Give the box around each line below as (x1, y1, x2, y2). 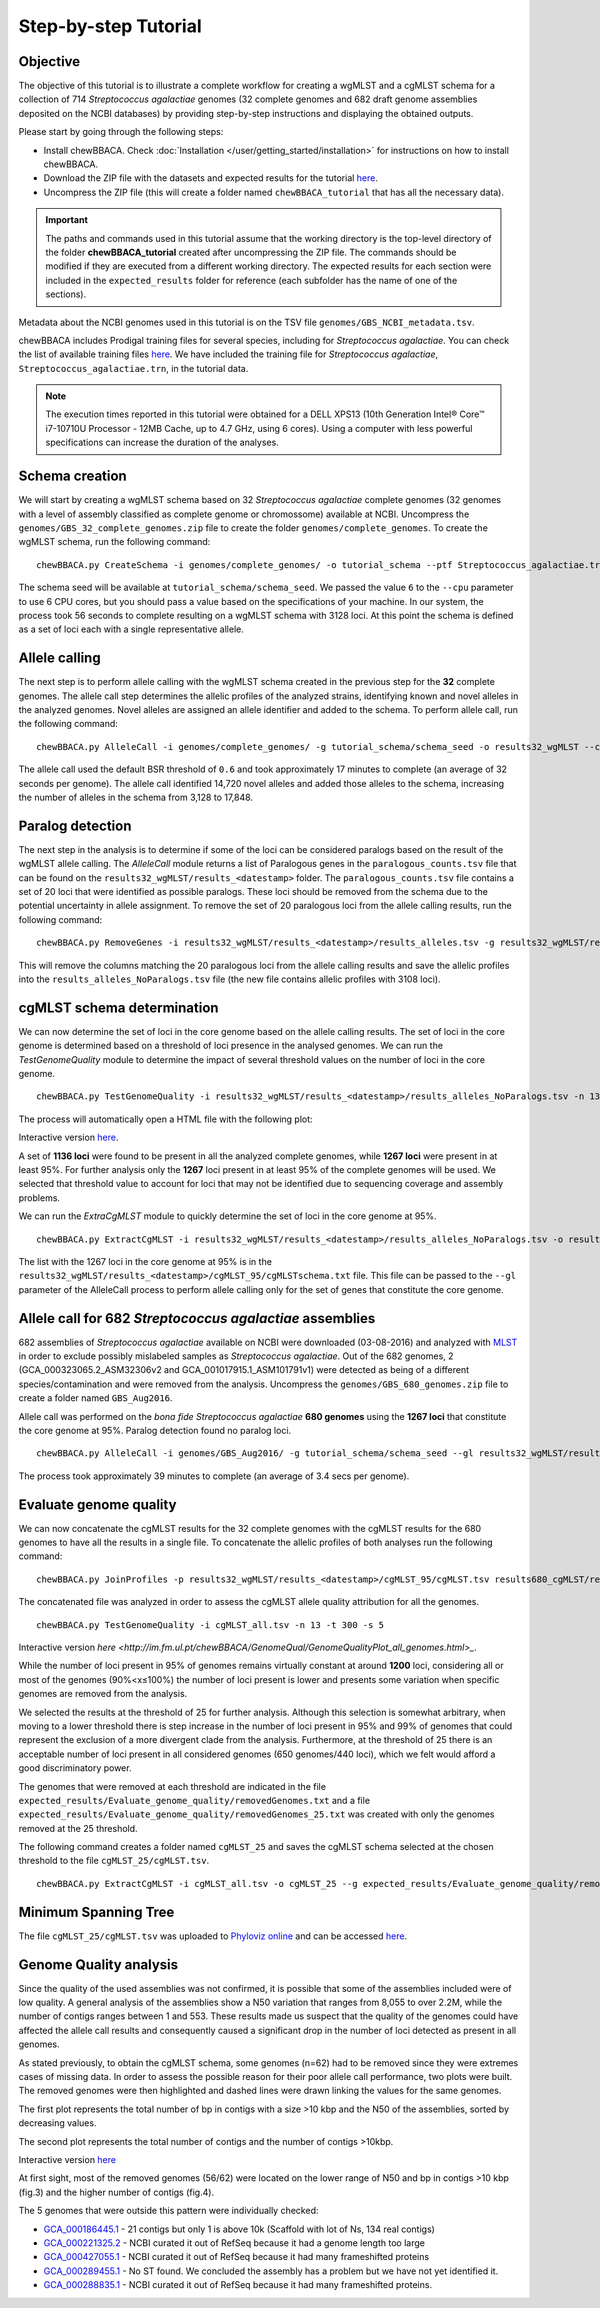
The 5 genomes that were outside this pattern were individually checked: (18, 2205, 319, 2217)
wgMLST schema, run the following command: (18, 536, 211, 548)
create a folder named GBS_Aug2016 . (18, 1392, 173, 1404)
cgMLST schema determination (18, 999, 219, 1016)
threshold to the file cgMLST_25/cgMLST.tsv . (18, 1855, 210, 1867)
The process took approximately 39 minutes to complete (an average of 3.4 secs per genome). (18, 1470, 410, 1482)
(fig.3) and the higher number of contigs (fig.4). (18, 2186, 215, 2198)
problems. (18, 1191, 60, 1204)
